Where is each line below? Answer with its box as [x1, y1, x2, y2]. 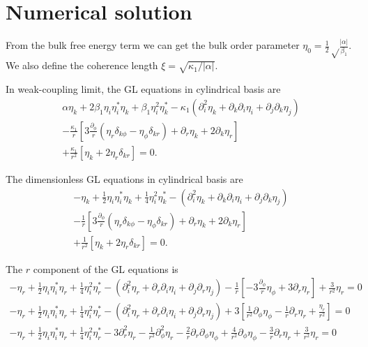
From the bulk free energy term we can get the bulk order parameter [6, 38, 300, 52]
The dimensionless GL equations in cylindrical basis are [6, 171, 243, 186]
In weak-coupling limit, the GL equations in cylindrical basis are [6, 82, 281, 96]
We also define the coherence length [6, 58, 158, 73]
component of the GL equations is [33, 261, 178, 276]
